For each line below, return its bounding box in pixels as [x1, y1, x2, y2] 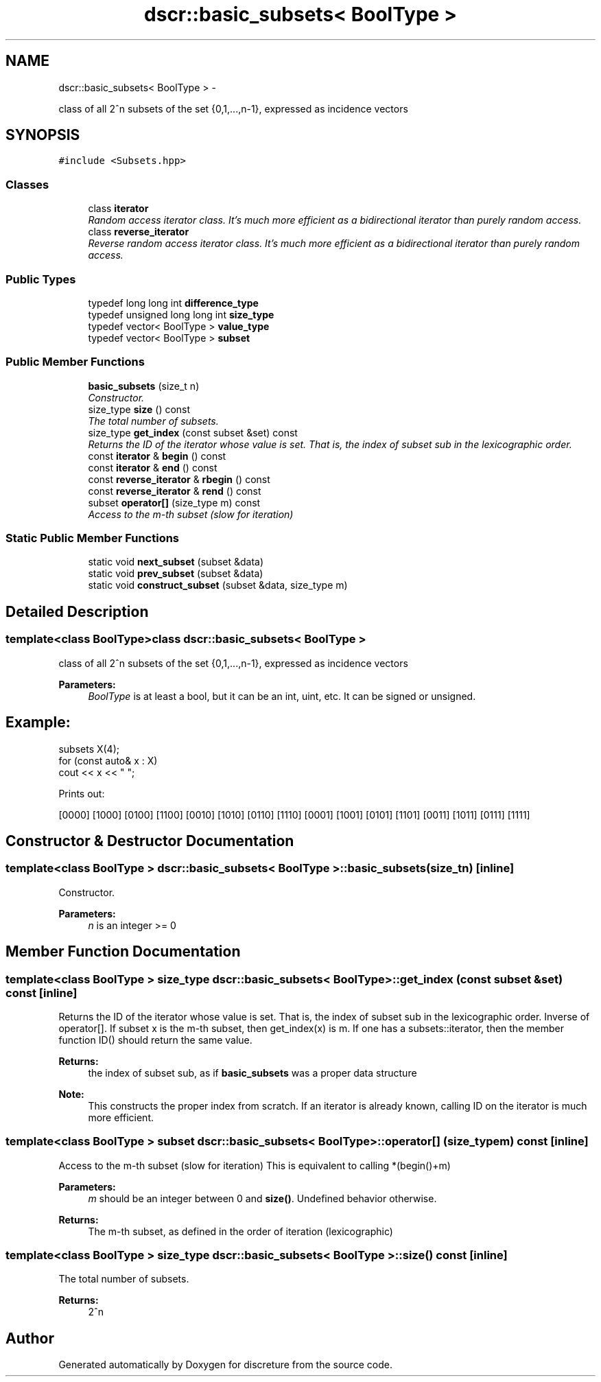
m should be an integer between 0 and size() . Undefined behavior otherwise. [88, 1192, 437, 1204]
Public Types [5, 272, 76, 286]
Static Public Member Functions [5, 531, 180, 546]
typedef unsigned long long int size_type [88, 308, 274, 320]
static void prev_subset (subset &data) [88, 567, 263, 580]
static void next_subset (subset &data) [88, 556, 264, 568]
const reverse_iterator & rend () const [88, 484, 261, 497]
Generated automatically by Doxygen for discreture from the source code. [58, 1359, 392, 1371]
